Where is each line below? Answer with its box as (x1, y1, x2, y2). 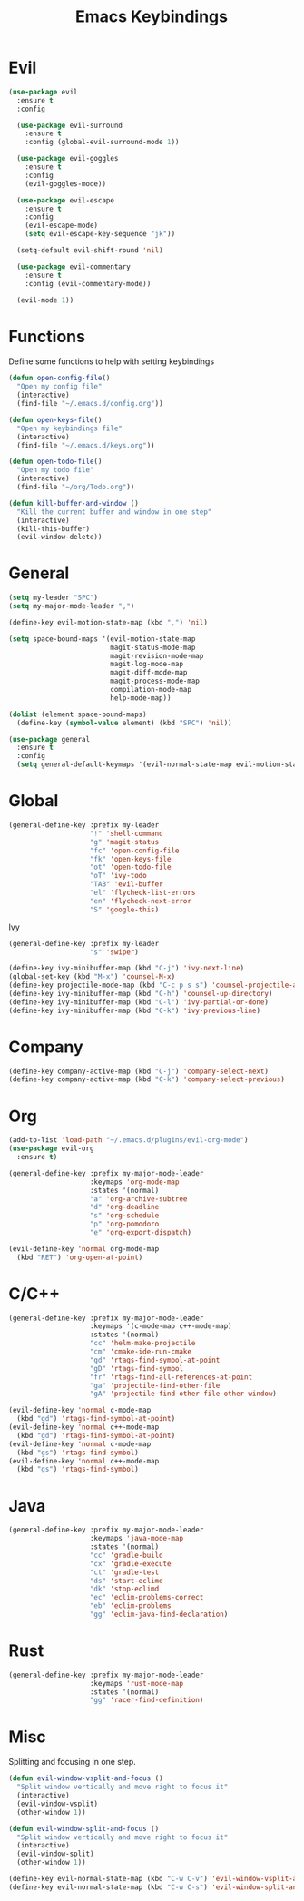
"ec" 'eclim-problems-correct (89, 1593, 204, 1602)
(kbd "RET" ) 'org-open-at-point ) (16, 1253, 143, 1262)
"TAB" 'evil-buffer (89, 880, 164, 889)
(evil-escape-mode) (25, 221, 99, 231)
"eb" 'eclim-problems (89, 1601, 172, 1610)
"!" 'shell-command (89, 829, 164, 838)
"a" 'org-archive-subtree (89, 1194, 188, 1204)
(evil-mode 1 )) (16, 295, 74, 305)
